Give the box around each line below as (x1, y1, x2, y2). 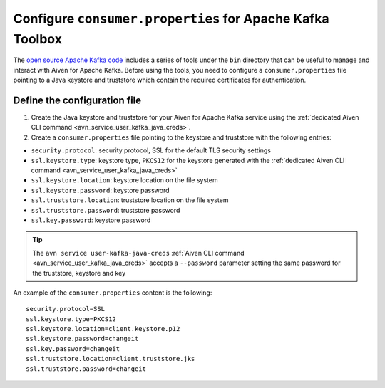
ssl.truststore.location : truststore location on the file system (31, 196, 229, 204)
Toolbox (13, 31, 62, 47)
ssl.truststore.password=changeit (26, 365, 146, 373)
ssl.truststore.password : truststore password (31, 206, 180, 214)
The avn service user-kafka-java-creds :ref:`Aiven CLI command (32, 248, 245, 257)
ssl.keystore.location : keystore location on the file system (31, 176, 218, 184)
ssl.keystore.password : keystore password (31, 186, 170, 194)
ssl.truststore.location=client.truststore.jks (26, 355, 195, 363)
